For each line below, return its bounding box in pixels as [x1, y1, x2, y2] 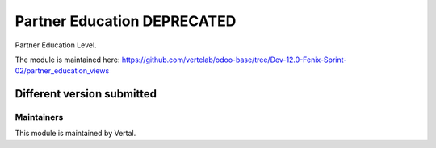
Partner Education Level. [15, 40, 97, 50]
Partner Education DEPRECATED [15, 12, 237, 30]
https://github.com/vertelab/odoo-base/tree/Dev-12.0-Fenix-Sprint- [121, 55, 347, 64]
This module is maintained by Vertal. [15, 129, 136, 138]
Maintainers [15, 112, 64, 123]
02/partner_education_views [15, 66, 110, 76]
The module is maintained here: [15, 55, 120, 64]
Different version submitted [15, 87, 157, 101]
